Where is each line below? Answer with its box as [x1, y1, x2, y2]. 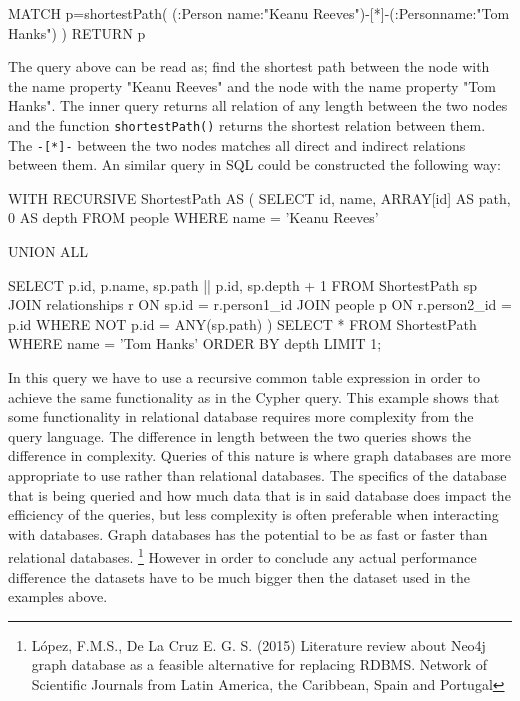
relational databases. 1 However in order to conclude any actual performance [8, 544, 477, 568]
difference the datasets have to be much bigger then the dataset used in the [8, 566, 470, 587]
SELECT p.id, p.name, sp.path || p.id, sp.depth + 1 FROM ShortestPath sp [8, 274, 478, 295]
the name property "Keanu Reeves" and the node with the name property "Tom [8, 75, 496, 96]
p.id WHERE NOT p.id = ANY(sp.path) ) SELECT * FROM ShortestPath [8, 313, 477, 334]
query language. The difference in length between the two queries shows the [8, 425, 472, 446]
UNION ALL [8, 241, 89, 262]
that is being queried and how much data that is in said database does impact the [8, 484, 511, 505]
